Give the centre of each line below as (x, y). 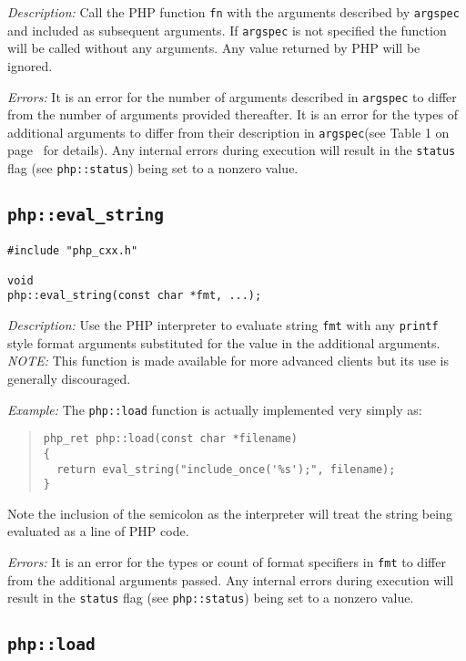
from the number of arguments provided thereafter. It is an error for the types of (233, 114)
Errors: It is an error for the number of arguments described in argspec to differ (232, 96)
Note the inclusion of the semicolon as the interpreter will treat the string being (230, 513)
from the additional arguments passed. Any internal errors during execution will (231, 579)
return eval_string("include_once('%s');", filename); (226, 469)
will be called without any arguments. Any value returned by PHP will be (214, 48)
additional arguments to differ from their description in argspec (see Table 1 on (228, 132)
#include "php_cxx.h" (73, 250)
